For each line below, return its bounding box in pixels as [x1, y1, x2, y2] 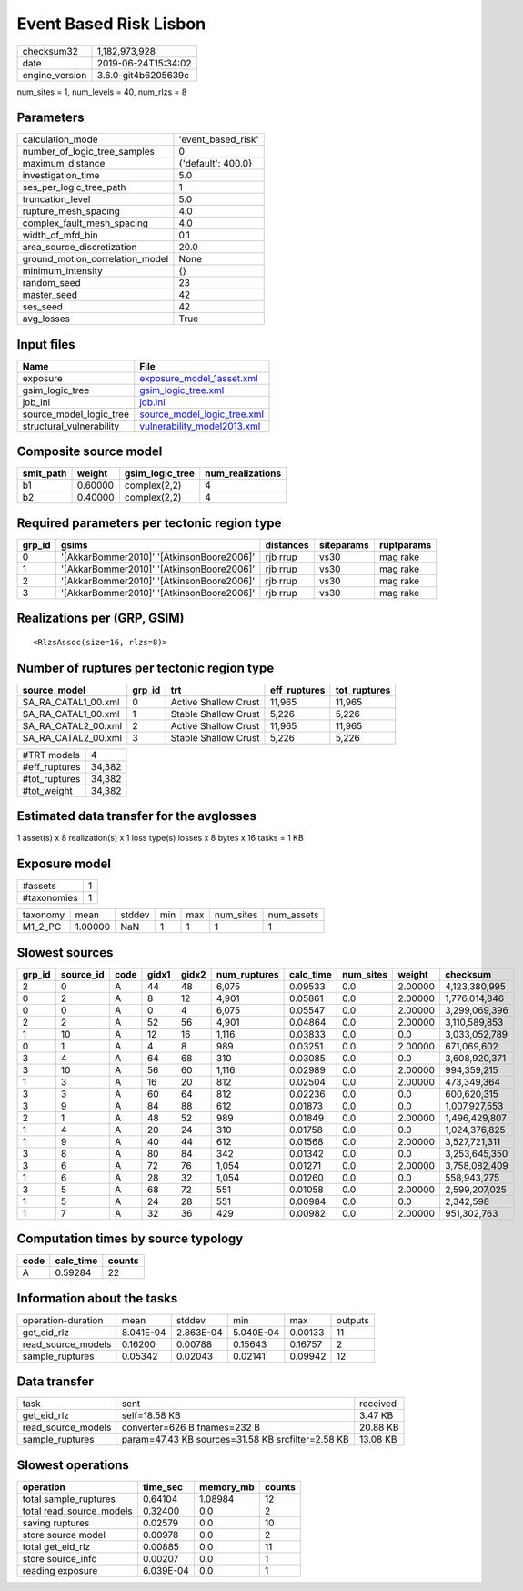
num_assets [267, 908, 319, 921]
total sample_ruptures [22, 1493, 116, 1505]
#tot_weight [22, 784, 73, 796]
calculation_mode [22, 133, 99, 146]
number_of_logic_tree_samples [22, 146, 155, 158]
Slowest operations [16, 1457, 129, 1473]
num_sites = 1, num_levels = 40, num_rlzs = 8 [16, 86, 187, 97]
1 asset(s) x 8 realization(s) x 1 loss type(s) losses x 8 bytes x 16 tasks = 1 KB [16, 833, 304, 844]
